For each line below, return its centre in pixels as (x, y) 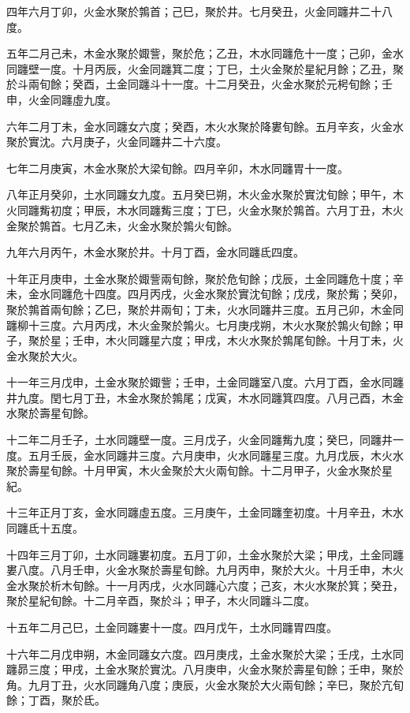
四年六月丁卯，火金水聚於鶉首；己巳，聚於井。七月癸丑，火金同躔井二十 (194, 11)
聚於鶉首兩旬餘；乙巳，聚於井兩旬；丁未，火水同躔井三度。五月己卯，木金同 (205, 309)
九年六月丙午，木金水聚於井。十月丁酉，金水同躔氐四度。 (155, 252)
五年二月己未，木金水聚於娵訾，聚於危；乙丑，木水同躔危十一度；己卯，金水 (205, 53)
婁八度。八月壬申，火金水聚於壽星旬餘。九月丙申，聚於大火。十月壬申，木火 (205, 570)
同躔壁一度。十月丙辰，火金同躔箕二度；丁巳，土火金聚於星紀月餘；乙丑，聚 (205, 68)
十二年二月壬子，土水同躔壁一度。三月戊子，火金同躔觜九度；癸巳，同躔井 (199, 440)
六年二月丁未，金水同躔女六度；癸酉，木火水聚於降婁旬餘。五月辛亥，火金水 (205, 126)
